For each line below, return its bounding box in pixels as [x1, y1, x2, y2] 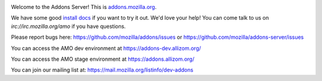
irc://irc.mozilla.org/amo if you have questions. [11, 23, 126, 30]
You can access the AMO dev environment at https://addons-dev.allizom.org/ [11, 45, 202, 52]
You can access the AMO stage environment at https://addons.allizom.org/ [11, 55, 195, 63]
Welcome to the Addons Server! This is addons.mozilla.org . [11, 4, 157, 10]
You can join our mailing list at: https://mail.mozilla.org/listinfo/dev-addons [11, 66, 194, 74]
